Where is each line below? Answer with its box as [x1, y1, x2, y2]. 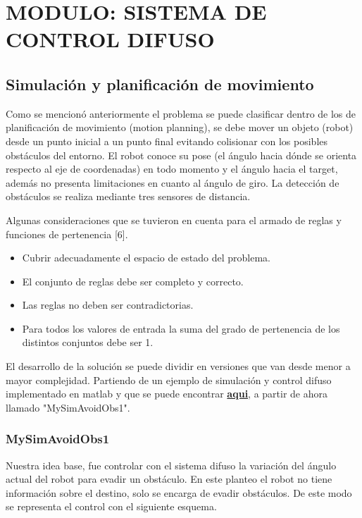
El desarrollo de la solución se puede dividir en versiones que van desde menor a [6, 359, 351, 374]
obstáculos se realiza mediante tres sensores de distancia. [6, 189, 251, 204]
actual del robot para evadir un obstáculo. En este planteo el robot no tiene [6, 471, 332, 486]
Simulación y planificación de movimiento [6, 73, 314, 94]
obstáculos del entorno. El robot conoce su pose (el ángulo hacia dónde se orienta [6, 147, 357, 162]
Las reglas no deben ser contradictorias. [22, 297, 194, 312]
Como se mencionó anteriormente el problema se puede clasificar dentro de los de [6, 106, 356, 121]
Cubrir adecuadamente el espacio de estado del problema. [22, 250, 270, 265]
